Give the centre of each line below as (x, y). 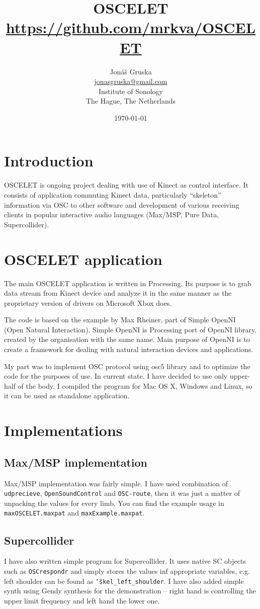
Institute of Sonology (131, 91)
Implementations (63, 430)
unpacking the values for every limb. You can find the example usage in (114, 503)
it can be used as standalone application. (67, 396)
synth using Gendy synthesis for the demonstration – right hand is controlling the (130, 591)
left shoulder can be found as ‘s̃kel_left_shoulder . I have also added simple (124, 581)
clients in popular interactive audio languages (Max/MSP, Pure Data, (112, 214)
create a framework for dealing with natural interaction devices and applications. (129, 349)
